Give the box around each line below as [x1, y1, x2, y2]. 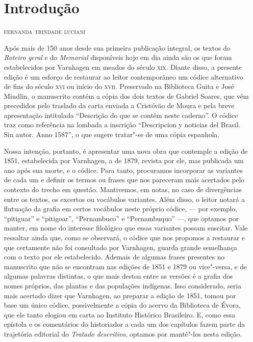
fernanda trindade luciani [4, 26, 85, 36]
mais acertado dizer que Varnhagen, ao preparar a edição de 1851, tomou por [4, 290, 236, 300]
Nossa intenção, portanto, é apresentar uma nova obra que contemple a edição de [4, 145, 248, 156]
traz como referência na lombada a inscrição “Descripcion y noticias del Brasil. [4, 119, 240, 130]
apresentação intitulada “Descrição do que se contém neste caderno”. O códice [4, 110, 238, 120]
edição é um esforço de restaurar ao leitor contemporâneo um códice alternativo [4, 71, 244, 82]
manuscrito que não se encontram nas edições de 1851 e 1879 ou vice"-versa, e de [4, 261, 247, 271]
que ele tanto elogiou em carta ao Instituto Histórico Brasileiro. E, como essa [4, 309, 235, 319]
